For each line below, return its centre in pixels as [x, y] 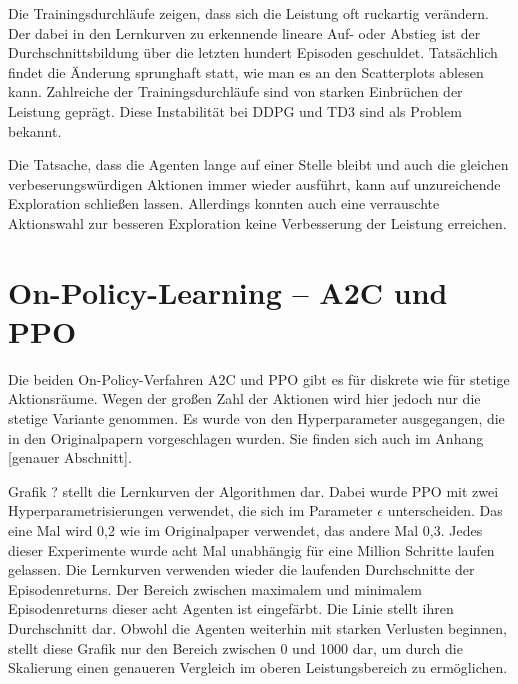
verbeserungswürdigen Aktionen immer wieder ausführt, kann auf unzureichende [254, 183]
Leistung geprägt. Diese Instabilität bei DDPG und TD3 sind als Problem [235, 110]
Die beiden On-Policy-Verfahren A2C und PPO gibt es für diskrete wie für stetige [259, 378]
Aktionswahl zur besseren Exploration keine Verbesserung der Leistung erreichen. [257, 222]
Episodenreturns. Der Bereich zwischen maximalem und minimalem [215, 588]
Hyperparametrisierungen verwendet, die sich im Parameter [190, 510]
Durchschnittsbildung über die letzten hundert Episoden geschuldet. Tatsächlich [253, 52]
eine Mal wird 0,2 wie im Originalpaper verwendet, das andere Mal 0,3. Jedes [245, 530]
